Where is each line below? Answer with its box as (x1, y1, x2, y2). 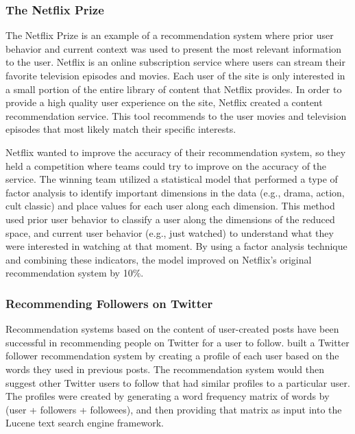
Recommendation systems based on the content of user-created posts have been (5, 322, 339, 336)
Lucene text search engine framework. (5, 416, 164, 430)
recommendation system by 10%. (5, 266, 144, 280)
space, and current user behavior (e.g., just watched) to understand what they (5, 225, 334, 240)
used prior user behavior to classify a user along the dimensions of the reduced (5, 212, 335, 226)
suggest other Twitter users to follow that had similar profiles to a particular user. (5, 375, 350, 390)
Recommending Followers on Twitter (5, 294, 213, 311)
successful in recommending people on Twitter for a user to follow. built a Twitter (5, 335, 350, 349)
